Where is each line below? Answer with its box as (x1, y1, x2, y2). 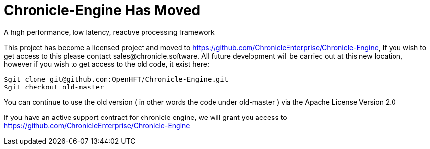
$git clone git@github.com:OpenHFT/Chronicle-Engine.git (4, 75, 229, 83)
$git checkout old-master (4, 83, 104, 91)
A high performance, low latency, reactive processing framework (4, 28, 215, 36)
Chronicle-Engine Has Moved (4, 2, 201, 19)
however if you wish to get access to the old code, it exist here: (4, 60, 209, 68)
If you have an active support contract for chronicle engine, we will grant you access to (4, 113, 287, 121)
